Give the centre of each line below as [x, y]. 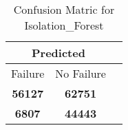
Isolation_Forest [64, 25]
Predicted [58, 53]
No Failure [81, 73]
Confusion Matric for [64, 9]
